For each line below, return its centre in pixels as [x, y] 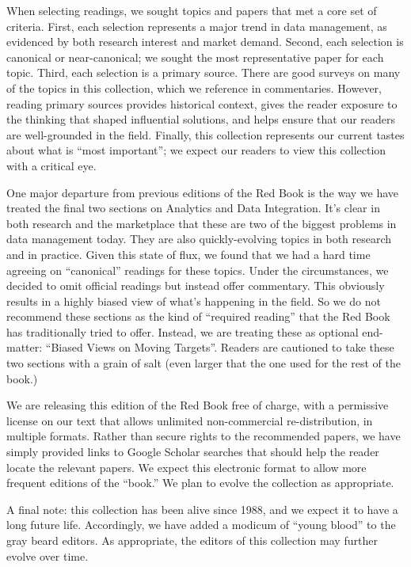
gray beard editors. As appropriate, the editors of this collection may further [192, 540]
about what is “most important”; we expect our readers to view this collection [196, 150]
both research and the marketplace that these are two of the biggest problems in [202, 223]
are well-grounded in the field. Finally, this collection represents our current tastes [205, 134]
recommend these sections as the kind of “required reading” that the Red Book [198, 316]
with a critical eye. [51, 165]
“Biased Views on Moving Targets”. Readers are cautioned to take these [220, 347]
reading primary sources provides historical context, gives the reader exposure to [202, 103]
